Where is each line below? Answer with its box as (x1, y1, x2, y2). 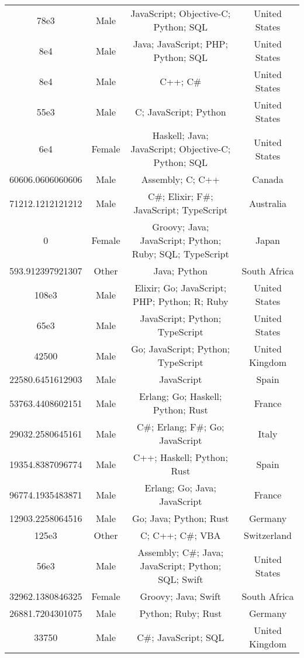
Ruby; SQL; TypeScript (132, 247, 229, 260)
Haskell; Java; (152, 128, 209, 142)
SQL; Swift (158, 572, 203, 586)
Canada (252, 172, 284, 186)
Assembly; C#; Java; (137, 545, 224, 559)
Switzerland (244, 528, 292, 542)
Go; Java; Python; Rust (132, 511, 229, 525)
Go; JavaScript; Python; (131, 342, 230, 355)
